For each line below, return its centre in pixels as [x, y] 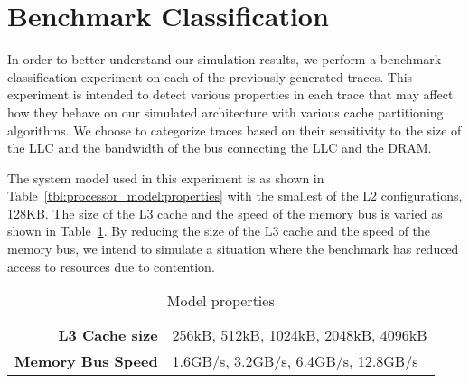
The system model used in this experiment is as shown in [166, 177]
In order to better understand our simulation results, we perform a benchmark [225, 59]
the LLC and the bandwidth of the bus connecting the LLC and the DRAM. [220, 148]
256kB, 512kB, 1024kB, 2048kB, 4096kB [300, 335]
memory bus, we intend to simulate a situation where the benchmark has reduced [233, 249]
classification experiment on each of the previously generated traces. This [210, 76]
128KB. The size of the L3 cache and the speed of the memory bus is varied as [225, 213]
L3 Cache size [108, 335]
